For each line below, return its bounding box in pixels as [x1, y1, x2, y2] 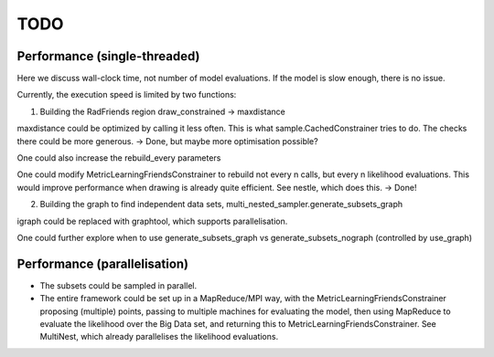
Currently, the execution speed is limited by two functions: [16, 89, 237, 100]
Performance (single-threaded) [16, 48, 200, 64]
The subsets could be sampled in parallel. [39, 279, 198, 291]
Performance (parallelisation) [16, 256, 189, 271]
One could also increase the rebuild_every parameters [16, 152, 221, 163]
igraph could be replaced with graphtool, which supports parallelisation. [16, 215, 288, 226]
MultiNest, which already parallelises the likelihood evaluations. [39, 331, 279, 342]
